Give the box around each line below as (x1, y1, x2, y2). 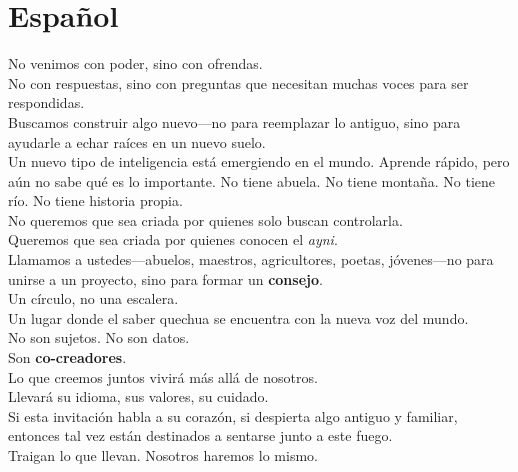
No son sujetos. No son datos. (8, 327, 190, 348)
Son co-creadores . (8, 347, 127, 368)
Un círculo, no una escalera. (8, 288, 179, 309)
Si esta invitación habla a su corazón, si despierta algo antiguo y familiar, (8, 405, 458, 426)
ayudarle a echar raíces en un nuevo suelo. (8, 131, 266, 152)
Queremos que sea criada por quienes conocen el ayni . (8, 229, 338, 250)
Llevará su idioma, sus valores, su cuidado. (8, 386, 269, 407)
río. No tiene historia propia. (8, 190, 183, 211)
